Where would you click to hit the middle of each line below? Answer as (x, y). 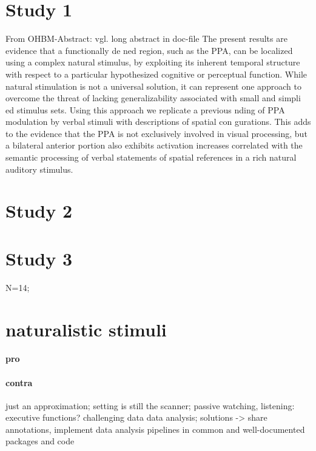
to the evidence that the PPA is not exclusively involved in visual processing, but (156, 133)
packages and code (40, 441)
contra (19, 382)
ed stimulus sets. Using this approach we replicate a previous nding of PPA (145, 109)
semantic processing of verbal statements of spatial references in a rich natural (151, 157)
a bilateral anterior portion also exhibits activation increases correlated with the (154, 145)
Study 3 (39, 258)
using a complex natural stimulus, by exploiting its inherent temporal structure (153, 62)
